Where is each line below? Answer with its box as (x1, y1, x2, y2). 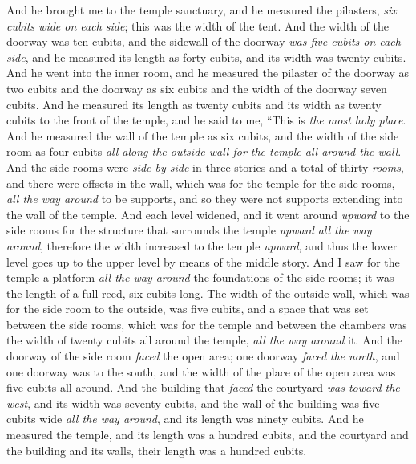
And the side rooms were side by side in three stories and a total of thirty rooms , (6, 158, 404, 175)
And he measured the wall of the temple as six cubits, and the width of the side (6, 127, 399, 144)
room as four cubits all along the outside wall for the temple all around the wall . (6, 143, 402, 160)
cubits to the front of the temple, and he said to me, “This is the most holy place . (6, 112, 406, 128)
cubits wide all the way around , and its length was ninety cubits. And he (6, 410, 364, 427)
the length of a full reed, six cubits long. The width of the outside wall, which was (6, 284, 410, 301)
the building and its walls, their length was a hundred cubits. (6, 442, 307, 458)
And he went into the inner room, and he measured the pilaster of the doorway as (6, 64, 410, 81)
